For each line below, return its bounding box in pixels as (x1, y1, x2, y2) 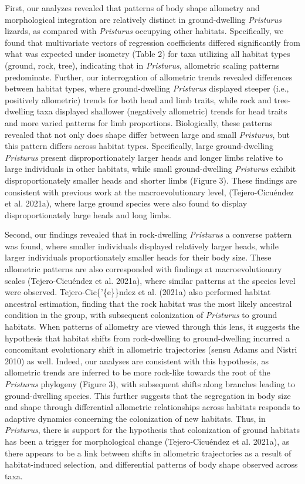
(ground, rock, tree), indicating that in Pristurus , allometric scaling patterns (5, 59, 280, 71)
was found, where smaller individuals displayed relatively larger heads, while (5, 239, 279, 252)
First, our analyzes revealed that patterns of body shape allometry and (5, 2, 260, 13)
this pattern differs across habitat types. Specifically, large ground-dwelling (5, 140, 273, 152)
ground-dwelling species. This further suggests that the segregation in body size (5, 389, 291, 401)
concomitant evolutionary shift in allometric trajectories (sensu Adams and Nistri (5, 343, 297, 356)
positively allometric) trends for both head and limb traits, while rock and (5, 93, 272, 106)
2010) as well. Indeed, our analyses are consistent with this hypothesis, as (5, 354, 269, 367)
